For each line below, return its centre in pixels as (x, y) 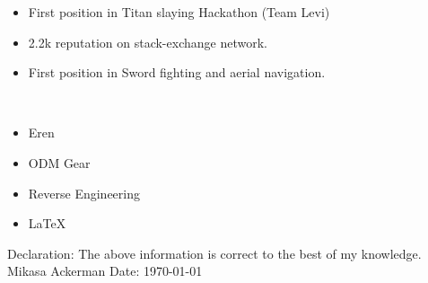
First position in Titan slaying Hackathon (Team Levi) (179, 12)
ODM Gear (59, 162)
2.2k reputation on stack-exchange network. (148, 42)
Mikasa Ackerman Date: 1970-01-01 (105, 271)
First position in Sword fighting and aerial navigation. (177, 72)
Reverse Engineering (84, 193)
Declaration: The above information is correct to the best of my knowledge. (214, 253)
